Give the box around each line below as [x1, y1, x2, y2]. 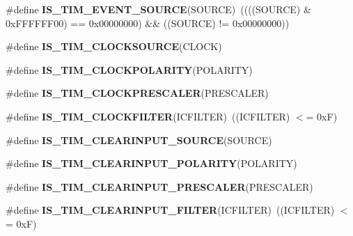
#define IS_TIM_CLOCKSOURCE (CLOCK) [6, 39, 222, 54]
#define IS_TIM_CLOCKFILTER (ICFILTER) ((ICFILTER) [6, 109, 290, 123]
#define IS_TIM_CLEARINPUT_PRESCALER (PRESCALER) [6, 179, 313, 194]
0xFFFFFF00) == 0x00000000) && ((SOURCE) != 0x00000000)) [6, 15, 290, 30]
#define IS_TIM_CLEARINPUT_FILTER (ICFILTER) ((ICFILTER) [6, 203, 335, 217]
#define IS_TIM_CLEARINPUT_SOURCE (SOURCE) [6, 132, 272, 147]
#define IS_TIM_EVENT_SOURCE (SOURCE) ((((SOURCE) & [6, 2, 311, 16]
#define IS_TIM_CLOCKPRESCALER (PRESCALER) [6, 86, 269, 100]
